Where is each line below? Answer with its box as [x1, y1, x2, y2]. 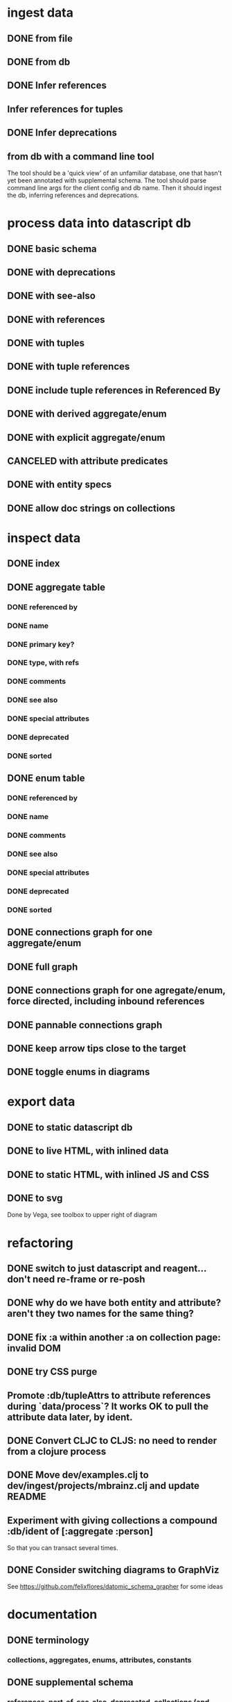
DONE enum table [7, 773, 85, 784]
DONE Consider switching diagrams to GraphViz [7, 1564, 220, 1576]
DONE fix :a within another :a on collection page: [7, 1331, 222, 1343]
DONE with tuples [7, 337, 85, 349]
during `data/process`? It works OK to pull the [7, 1400, 209, 1412]
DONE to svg [7, 1193, 63, 1204]
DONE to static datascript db [7, 1121, 133, 1133]
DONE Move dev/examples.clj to [7, 1469, 149, 1481]
